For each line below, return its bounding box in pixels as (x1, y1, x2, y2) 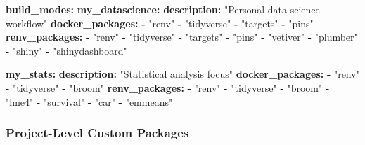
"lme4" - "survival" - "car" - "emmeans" (6, 94, 173, 109)
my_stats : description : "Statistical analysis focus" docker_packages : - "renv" (6, 67, 360, 81)
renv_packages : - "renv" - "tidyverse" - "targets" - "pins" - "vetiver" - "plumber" (6, 29, 358, 44)
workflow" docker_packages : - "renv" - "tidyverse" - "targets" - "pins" (6, 15, 314, 30)
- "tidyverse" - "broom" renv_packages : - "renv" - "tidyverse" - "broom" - (6, 80, 330, 95)
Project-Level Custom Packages (6, 124, 189, 141)
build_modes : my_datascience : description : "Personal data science (6, 2, 320, 16)
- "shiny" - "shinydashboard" (6, 43, 127, 57)
